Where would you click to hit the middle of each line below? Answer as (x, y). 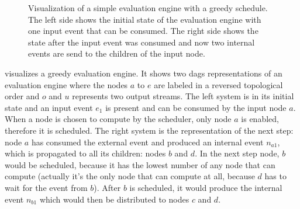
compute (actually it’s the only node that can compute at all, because (130, 176)
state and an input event (49, 107)
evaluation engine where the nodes (66, 84)
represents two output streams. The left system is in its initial (183, 96)
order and (22, 96)
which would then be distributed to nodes (114, 199)
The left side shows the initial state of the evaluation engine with (145, 19)
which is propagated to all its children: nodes (85, 153)
